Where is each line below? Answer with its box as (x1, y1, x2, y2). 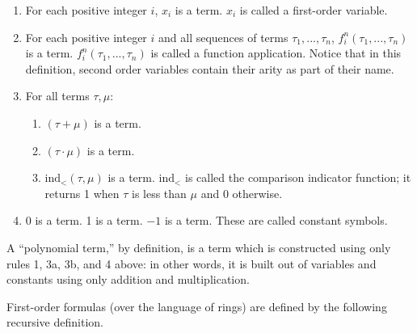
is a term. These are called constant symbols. (164, 212, 388, 229)
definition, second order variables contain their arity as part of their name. (25, 60, 394, 77)
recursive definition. (6, 314, 103, 331)
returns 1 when (44, 184, 120, 201)
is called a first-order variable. (239, 2, 388, 18)
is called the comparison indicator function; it (185, 169, 411, 186)
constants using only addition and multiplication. (6, 271, 250, 288)
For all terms (25, 87, 90, 104)
